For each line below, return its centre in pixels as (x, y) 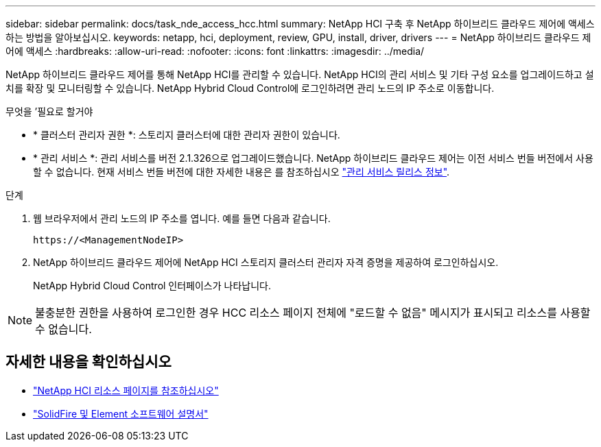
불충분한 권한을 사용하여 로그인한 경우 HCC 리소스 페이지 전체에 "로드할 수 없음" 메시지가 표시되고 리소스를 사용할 (313, 313)
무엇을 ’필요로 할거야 (49, 111)
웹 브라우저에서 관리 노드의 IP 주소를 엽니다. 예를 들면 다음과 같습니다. (182, 218)
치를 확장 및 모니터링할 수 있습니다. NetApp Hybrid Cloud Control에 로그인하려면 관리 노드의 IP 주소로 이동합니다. (250, 88)
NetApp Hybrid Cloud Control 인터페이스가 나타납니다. (152, 286)
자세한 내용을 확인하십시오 (89, 362)
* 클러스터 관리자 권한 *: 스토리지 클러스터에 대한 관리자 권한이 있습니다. (187, 135)
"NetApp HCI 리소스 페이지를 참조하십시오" (126, 390)
